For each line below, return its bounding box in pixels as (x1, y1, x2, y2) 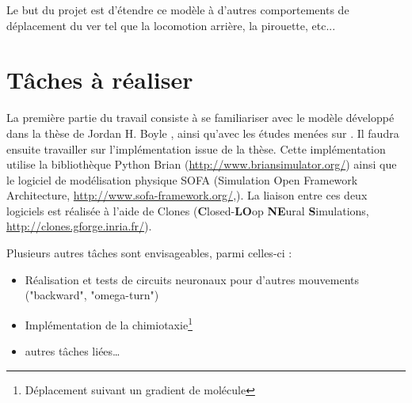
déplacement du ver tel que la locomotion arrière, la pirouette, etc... (6, 17, 336, 33)
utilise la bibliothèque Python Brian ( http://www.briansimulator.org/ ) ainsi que (6, 156, 397, 173)
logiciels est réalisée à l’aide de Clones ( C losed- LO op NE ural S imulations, (6, 202, 369, 219)
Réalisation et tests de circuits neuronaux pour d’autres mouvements (25, 271, 359, 287)
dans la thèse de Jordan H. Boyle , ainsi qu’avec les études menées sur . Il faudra (6, 124, 399, 141)
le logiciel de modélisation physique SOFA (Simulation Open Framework (6, 171, 358, 188)
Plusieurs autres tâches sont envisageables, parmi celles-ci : (6, 245, 292, 261)
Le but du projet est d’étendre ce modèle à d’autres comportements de (6, 2, 349, 17)
